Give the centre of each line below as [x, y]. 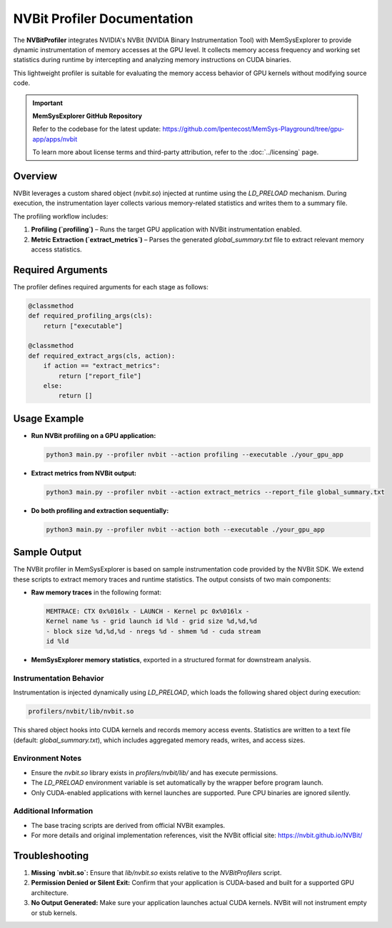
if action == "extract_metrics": [102, 366]
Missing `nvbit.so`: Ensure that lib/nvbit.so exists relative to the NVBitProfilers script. [156, 873]
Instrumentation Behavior [59, 678]
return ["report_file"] [100, 376]
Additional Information [53, 811]
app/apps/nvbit [55, 139]
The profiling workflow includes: [61, 216]
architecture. [50, 892]
